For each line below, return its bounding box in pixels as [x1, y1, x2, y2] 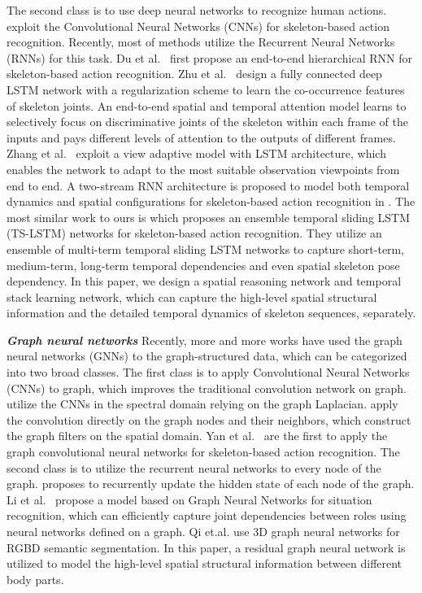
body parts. [7, 570, 64, 587]
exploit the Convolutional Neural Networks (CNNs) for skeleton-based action [7, 17, 389, 34]
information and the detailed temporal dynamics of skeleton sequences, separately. [7, 304, 416, 321]
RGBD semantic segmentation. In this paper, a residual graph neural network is [7, 538, 406, 556]
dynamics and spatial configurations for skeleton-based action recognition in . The [7, 193, 415, 210]
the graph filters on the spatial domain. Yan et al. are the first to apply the [7, 427, 388, 444]
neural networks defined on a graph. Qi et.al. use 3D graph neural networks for [7, 523, 400, 539]
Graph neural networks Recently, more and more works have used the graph [7, 331, 402, 348]
